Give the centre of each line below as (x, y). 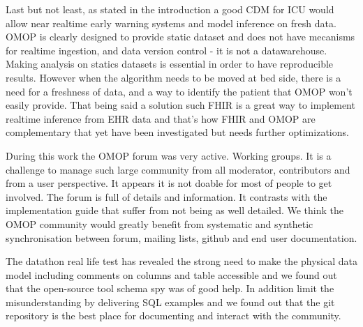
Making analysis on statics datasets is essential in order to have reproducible (170, 64)
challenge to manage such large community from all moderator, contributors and (178, 169)
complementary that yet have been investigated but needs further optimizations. (177, 132)
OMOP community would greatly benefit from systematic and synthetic (160, 223)
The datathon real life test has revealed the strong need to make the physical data (181, 261)
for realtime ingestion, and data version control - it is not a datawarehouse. (166, 50)
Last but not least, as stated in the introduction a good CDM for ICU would (170, 9)
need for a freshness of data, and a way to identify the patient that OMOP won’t (179, 91)
